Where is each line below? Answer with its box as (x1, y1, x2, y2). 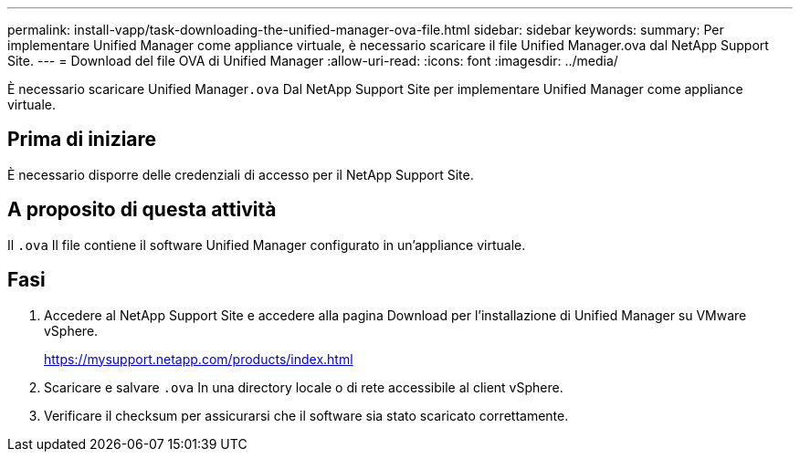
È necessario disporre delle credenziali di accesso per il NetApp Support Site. (7, 166, 474, 183)
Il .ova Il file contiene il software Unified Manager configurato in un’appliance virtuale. (7, 236, 526, 253)
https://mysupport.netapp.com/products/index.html (44, 350, 353, 367)
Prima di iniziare (7, 128, 157, 151)
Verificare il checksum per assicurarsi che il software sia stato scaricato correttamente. (44, 407, 569, 423)
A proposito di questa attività (7, 198, 277, 222)
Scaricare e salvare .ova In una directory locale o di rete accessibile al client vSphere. (44, 379, 563, 395)
